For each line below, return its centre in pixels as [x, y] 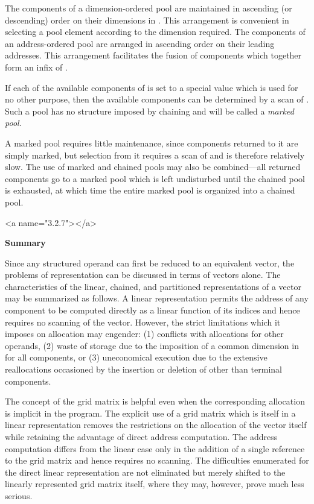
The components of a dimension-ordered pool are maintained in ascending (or [149, 8]
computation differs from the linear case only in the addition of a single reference [155, 448]
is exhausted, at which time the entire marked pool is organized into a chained [150, 190]
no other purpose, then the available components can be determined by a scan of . [157, 99]
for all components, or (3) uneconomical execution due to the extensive [136, 357]
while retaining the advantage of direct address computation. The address [141, 436]
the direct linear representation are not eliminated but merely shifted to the [145, 472]
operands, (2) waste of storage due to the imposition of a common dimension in [152, 345]
